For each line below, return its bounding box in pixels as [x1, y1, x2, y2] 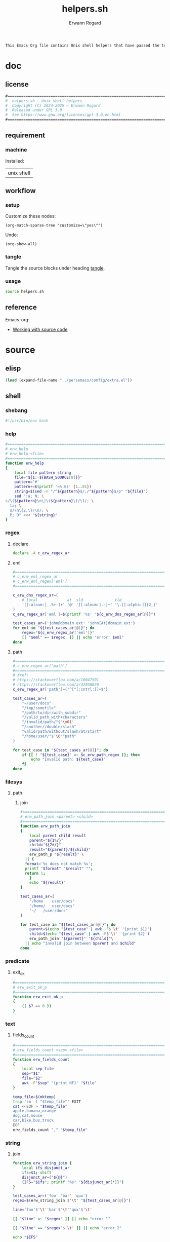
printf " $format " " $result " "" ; [24, 866, 93, 871]
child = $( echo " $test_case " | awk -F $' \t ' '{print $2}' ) [29, 931, 150, 936]
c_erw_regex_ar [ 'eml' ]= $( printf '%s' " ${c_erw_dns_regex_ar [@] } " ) [12, 612, 156, 617]
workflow [5, 186, 36, 195]
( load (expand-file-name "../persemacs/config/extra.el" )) [5, 378, 133, 383]
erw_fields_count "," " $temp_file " [12, 1127, 88, 1133]
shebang [5, 406, 28, 413]
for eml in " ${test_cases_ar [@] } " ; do [12, 625, 95, 631]
